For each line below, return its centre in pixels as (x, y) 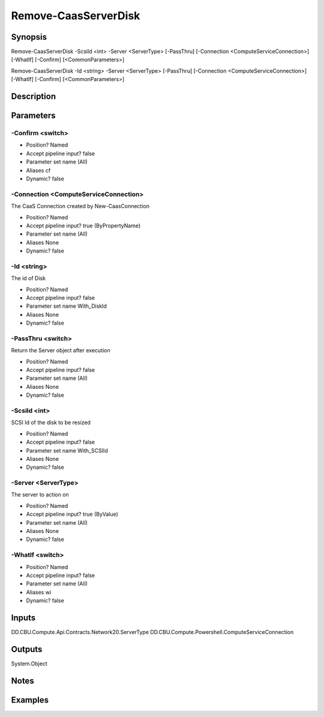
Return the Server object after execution (61, 350)
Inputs (23, 618)
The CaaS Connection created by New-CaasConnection (80, 206)
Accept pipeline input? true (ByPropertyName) (83, 225)
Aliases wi (39, 592)
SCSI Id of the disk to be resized (51, 423)
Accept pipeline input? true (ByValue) (72, 514)
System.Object (29, 664)
